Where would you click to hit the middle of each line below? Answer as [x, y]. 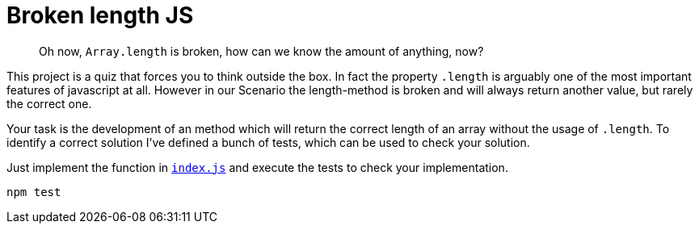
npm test [34, 192]
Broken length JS [100, 15]
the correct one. [49, 103]
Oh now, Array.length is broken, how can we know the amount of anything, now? [261, 51]
